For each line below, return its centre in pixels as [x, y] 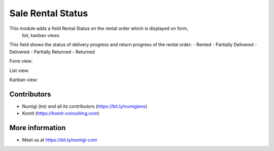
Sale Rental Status [49, 13]
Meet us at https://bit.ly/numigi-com [60, 140]
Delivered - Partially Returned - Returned [52, 52]
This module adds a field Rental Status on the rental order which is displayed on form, [99, 28]
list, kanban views [41, 35]
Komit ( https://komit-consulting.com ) [61, 114]
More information [38, 128]
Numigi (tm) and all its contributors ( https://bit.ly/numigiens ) [85, 106]
